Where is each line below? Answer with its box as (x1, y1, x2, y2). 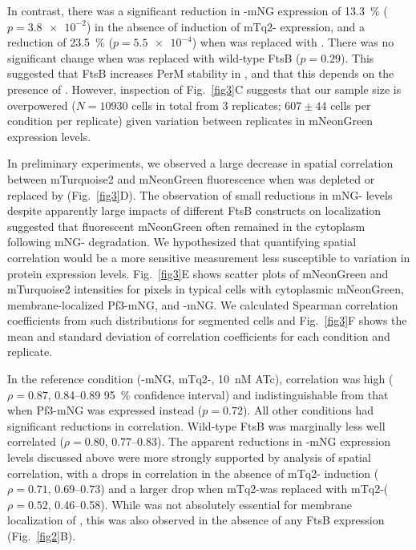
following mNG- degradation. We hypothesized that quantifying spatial (7, 233, 357, 250)
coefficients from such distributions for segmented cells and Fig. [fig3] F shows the (7, 312, 407, 329)
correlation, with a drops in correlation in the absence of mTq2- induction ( (7, 464, 379, 481)
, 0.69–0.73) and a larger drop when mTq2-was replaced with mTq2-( (47, 480, 389, 497)
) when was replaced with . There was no (192, 34, 394, 51)
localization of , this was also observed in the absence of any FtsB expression (7, 512, 385, 528)
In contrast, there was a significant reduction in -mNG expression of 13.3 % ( (7, 2, 388, 18)
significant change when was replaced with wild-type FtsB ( (7, 49, 301, 66)
